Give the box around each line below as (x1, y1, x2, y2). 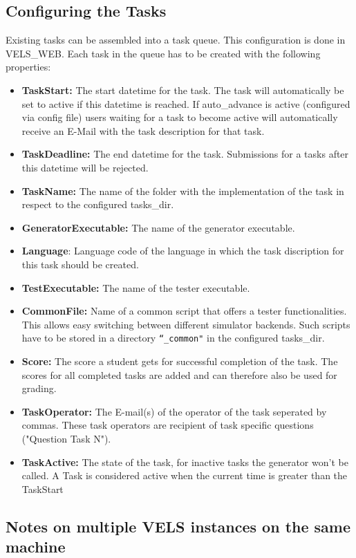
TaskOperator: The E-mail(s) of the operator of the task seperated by (21, 404, 327, 418)
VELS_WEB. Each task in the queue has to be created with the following (6, 46, 321, 60)
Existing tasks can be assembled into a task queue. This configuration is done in (6, 32, 346, 47)
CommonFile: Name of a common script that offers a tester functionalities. (21, 304, 347, 318)
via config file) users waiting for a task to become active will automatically (21, 110, 338, 124)
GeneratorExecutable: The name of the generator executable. (21, 220, 295, 234)
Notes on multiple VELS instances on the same (6, 515, 351, 537)
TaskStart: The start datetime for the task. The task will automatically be (21, 82, 344, 97)
